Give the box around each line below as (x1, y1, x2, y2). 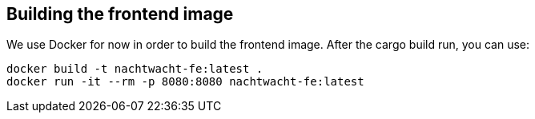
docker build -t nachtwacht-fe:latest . (6, 62, 263, 76)
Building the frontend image (6, 4, 234, 24)
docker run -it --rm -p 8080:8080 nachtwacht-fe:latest (6, 75, 364, 89)
